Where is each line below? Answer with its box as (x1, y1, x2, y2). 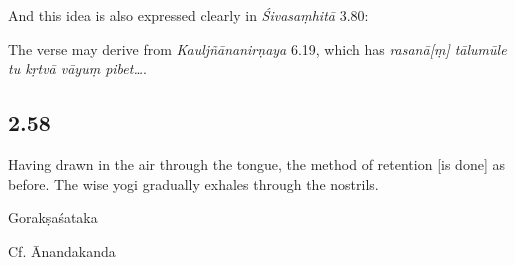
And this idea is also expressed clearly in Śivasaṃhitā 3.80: (8, 5, 369, 25)
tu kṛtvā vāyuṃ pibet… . (8, 58, 147, 79)
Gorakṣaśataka (8, 207, 98, 228)
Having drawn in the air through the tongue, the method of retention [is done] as (8, 153, 505, 174)
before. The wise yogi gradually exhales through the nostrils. (8, 173, 379, 194)
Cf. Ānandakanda (8, 240, 116, 261)
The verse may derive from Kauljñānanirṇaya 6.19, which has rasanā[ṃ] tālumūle (8, 38, 507, 59)
